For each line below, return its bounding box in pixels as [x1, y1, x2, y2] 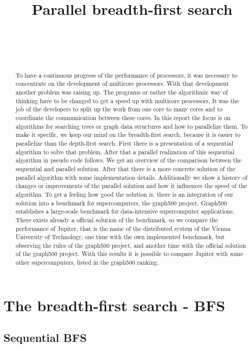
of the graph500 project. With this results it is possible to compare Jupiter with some [15, 249, 243, 258]
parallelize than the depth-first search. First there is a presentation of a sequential [15, 138, 233, 147]
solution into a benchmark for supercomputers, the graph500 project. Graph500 [15, 198, 227, 207]
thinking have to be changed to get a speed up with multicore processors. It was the [15, 96, 239, 105]
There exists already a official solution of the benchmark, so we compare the [15, 215, 218, 224]
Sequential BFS [4, 330, 87, 345]
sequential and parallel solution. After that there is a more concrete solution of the [15, 164, 235, 173]
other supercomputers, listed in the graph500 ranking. [15, 258, 159, 267]
